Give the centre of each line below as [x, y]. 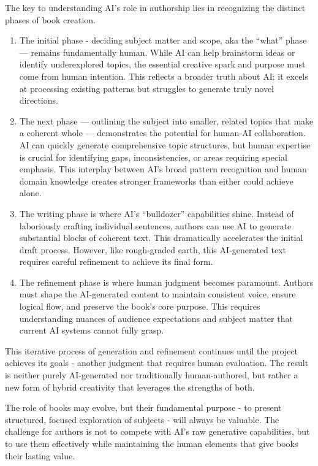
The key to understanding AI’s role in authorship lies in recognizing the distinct [155, 7]
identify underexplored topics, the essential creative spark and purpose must [162, 64]
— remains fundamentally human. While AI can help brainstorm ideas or [157, 52]
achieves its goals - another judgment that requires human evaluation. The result [157, 363]
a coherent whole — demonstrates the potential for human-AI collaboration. [162, 133]
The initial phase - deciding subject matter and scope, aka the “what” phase [163, 40]
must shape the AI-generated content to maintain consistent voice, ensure [157, 294]
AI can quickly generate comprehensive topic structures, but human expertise [165, 144]
